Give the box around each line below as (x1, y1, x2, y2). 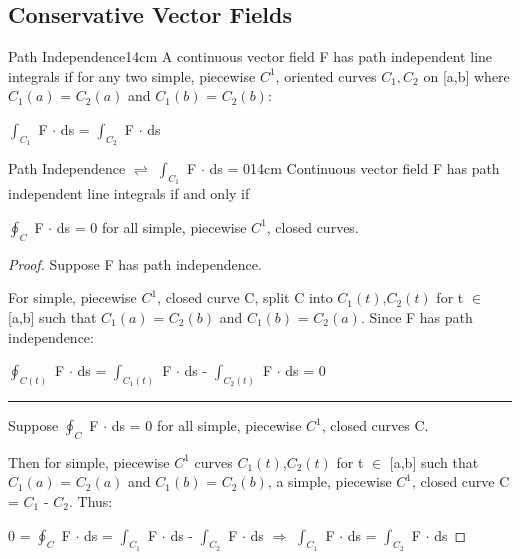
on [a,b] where (423, 65, 510, 86)
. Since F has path (360, 306, 473, 327)
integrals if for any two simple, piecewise (8, 65, 256, 86)
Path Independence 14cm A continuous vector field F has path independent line (8, 46, 493, 67)
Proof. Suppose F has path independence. (8, 253, 262, 274)
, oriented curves (275, 65, 377, 86)
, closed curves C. (321, 415, 429, 436)
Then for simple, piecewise (8, 451, 170, 472)
